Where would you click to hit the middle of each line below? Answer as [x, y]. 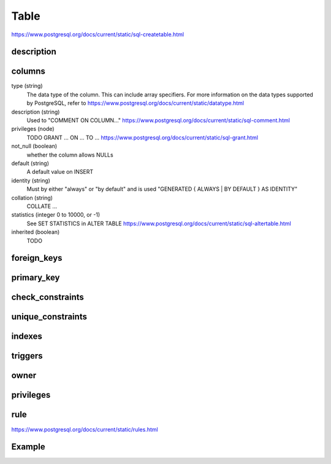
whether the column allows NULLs [70, 155]
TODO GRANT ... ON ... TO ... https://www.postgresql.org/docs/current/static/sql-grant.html [143, 137]
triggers [27, 356]
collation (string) [32, 198]
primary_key [36, 278]
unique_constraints [49, 317]
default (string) [30, 163]
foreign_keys [37, 258]
